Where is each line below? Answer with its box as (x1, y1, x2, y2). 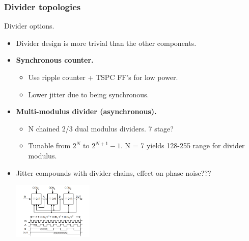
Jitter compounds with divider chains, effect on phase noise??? (16, 167, 211, 178)
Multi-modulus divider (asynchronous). (16, 106, 157, 117)
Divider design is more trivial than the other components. (16, 37, 197, 48)
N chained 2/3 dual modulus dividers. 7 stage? (28, 123, 174, 133)
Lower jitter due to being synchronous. (28, 89, 149, 99)
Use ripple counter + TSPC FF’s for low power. (28, 72, 178, 82)
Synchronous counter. (16, 55, 94, 65)
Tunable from (28, 140, 71, 151)
